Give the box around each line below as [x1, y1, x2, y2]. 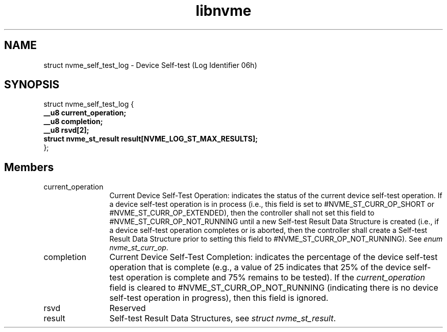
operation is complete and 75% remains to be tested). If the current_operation [126, 272, 425, 283]
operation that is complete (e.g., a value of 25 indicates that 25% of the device [109, 262, 411, 273]
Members [4, 160, 54, 174]
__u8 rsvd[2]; [43, 126, 89, 135]
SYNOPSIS [4, 78, 60, 91]
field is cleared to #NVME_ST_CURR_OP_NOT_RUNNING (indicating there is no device [109, 282, 438, 293]
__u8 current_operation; [43, 108, 127, 117]
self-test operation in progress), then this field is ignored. [109, 293, 329, 303]
